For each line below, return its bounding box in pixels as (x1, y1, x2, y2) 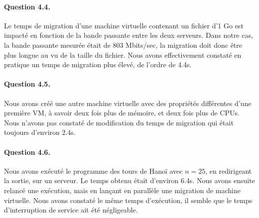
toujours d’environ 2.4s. (4, 127, 76, 137)
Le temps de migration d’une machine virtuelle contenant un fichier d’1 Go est (4, 20, 244, 30)
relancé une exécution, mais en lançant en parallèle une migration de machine (4, 185, 241, 195)
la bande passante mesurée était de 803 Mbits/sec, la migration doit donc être (4, 39, 243, 50)
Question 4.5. (4, 79, 50, 89)
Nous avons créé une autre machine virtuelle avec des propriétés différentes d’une (4, 98, 252, 108)
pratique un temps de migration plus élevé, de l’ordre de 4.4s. (4, 59, 192, 70)
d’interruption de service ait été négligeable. (4, 205, 138, 215)
